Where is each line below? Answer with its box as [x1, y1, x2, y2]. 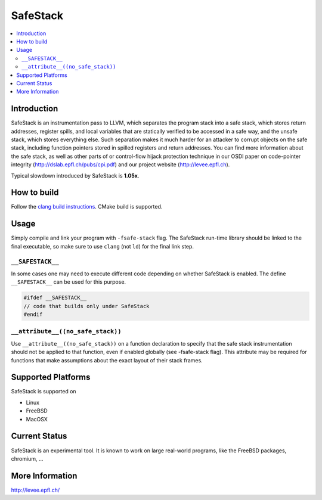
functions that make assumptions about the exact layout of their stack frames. [11, 356, 203, 364]
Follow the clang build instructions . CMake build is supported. [11, 203, 163, 210]
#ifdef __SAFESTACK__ [23, 294, 87, 301]
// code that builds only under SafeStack [23, 303, 150, 309]
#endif [23, 311, 43, 318]
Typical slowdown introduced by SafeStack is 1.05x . [11, 172, 140, 179]
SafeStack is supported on [11, 388, 77, 395]
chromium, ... [11, 455, 44, 462]
